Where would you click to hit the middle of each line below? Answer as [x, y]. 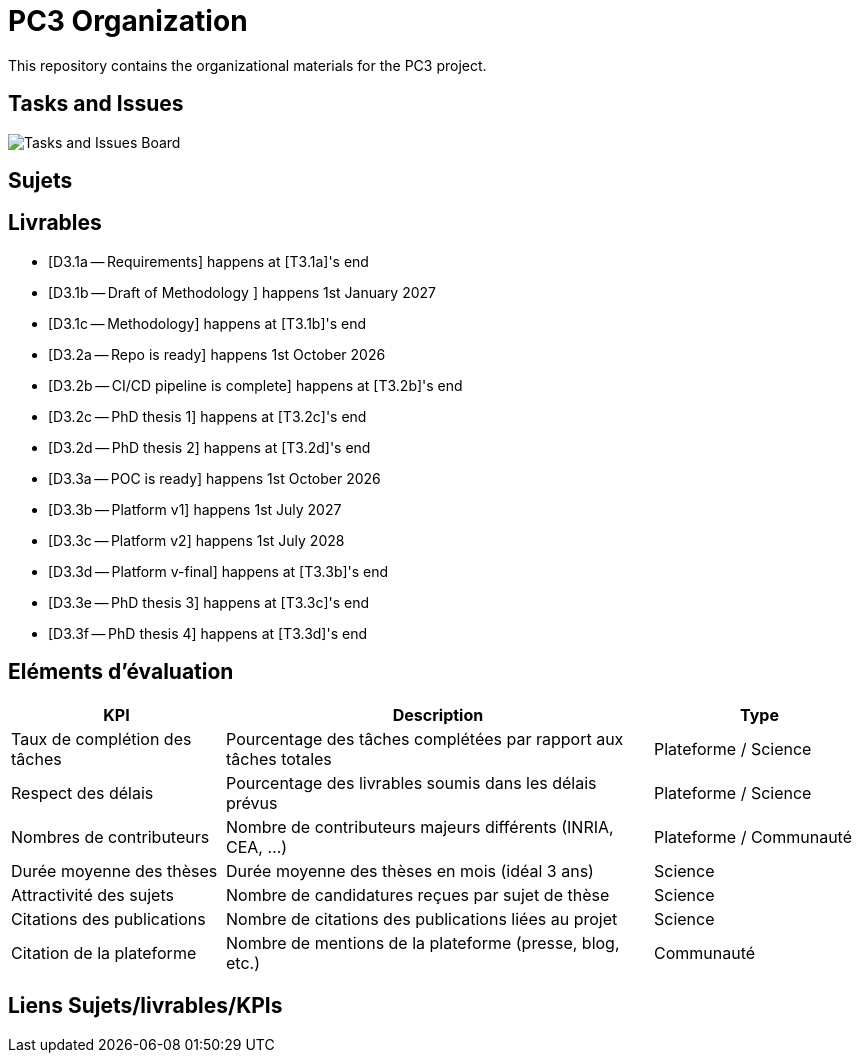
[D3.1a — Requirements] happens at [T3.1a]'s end [208, 261]
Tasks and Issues [96, 104]
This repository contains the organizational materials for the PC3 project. [247, 65]
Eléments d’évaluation [121, 672]
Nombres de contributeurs [110, 836]
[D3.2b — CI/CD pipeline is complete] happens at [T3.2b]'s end [255, 385]
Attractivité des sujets [92, 894]
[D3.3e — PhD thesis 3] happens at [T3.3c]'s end [209, 602]
